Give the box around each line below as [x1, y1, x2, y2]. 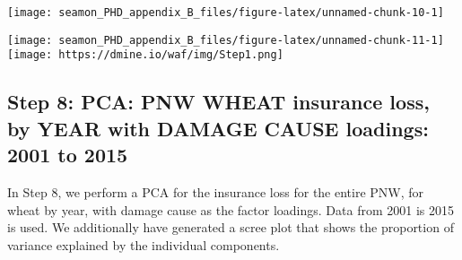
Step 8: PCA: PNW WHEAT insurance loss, [7, 88, 430, 116]
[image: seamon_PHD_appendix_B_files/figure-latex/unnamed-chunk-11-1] [7, 33, 444, 47]
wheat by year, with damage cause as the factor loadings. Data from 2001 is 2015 [7, 200, 454, 219]
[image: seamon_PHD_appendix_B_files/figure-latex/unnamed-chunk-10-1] [7, 6, 444, 19]
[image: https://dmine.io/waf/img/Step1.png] [7, 48, 283, 62]
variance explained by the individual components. [7, 235, 280, 254]
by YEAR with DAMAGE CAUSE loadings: [7, 114, 429, 142]
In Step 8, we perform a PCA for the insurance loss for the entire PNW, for [7, 182, 424, 201]
